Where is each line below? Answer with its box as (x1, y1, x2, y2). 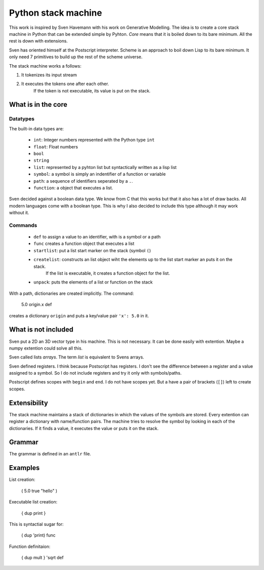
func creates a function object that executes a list (33, 240, 134, 247)
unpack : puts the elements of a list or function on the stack (33, 279, 153, 285)
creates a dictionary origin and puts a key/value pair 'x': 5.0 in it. (9, 312, 149, 318)
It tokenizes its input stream (21, 71, 77, 78)
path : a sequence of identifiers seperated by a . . (33, 178, 133, 184)
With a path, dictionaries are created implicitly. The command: (9, 290, 134, 296)
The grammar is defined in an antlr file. (9, 451, 91, 457)
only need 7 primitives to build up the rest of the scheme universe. (9, 54, 143, 60)
